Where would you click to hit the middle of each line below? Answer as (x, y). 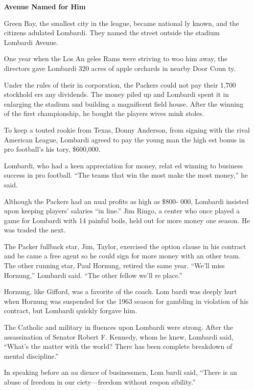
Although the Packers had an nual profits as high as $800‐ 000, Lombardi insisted (126, 201)
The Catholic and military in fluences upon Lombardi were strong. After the (119, 327)
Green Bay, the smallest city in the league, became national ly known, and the (122, 23)
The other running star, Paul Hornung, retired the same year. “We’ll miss (115, 265)
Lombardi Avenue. (31, 42)
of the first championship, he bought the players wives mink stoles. (104, 113)
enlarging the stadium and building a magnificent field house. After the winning (124, 103)
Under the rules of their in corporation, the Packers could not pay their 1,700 (120, 84)
